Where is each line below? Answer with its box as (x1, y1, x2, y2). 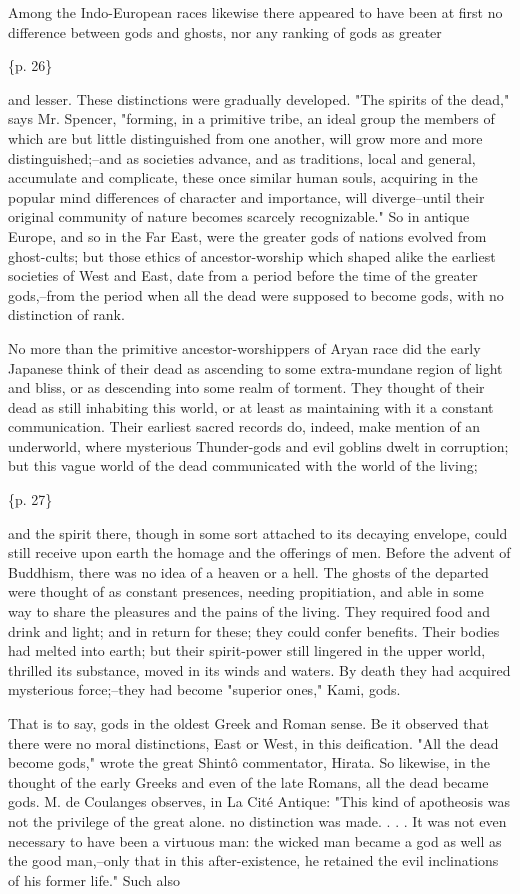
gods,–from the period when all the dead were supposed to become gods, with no (8, 284, 504, 305)
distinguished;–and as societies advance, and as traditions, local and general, (8, 147, 476, 168)
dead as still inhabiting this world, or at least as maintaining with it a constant (8, 396, 494, 417)
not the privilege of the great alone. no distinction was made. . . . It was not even (8, 810, 507, 831)
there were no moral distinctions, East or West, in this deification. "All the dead (8, 732, 499, 753)
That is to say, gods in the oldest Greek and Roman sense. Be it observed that (8, 713, 489, 733)
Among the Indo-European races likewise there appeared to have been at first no (8, 2, 503, 22)
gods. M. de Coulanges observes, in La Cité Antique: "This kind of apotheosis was (8, 791, 510, 812)
